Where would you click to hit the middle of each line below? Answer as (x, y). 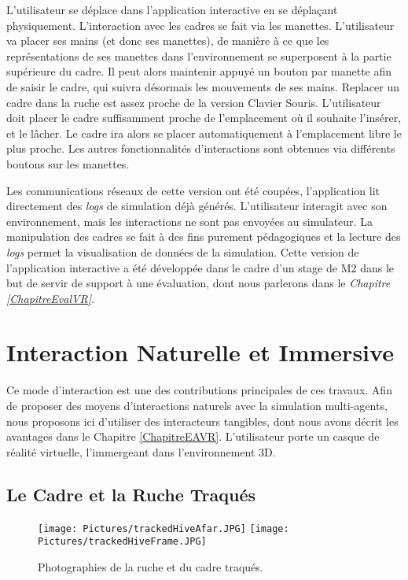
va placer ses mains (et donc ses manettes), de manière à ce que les (168, 41)
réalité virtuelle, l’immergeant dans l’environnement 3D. (141, 451)
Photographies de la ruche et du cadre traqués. (151, 566)
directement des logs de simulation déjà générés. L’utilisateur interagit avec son (197, 206)
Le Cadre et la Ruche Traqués (131, 494)
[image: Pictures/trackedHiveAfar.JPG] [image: (164, 528)
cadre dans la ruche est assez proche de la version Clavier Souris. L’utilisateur (194, 102)
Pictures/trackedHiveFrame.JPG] (122, 542)
